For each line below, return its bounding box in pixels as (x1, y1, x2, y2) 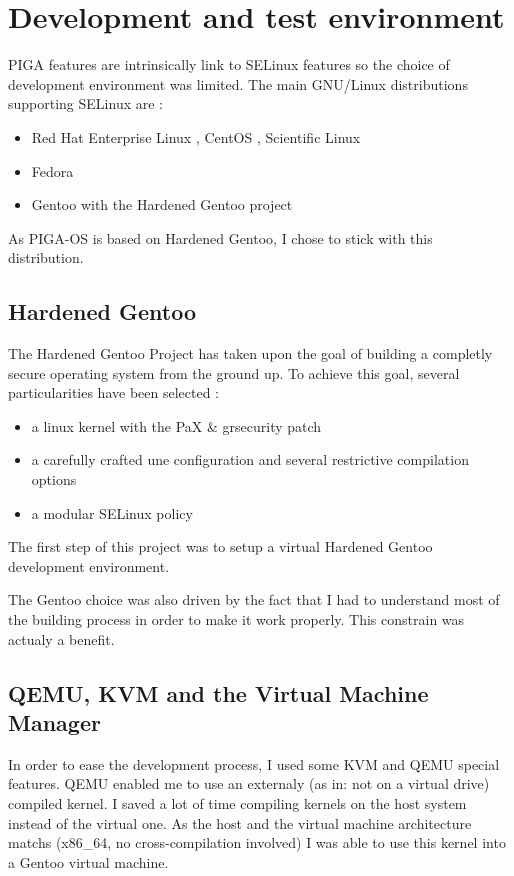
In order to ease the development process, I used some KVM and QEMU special (8, 753, 500, 774)
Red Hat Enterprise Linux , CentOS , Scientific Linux (31, 126, 361, 147)
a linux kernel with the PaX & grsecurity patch (31, 415, 322, 436)
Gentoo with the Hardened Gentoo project (31, 194, 293, 215)
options (31, 469, 77, 490)
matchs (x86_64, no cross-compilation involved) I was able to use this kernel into (8, 832, 506, 853)
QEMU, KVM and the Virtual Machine (8, 677, 429, 708)
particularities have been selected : (8, 382, 219, 403)
